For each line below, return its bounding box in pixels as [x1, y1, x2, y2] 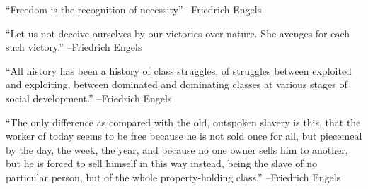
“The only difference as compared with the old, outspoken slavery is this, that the [6, 114, 361, 129]
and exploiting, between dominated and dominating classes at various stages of [6, 77, 347, 92]
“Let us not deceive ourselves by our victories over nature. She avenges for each [6, 25, 350, 40]
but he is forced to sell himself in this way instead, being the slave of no [6, 156, 317, 171]
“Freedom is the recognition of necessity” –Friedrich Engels [6, 2, 262, 16]
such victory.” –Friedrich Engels [6, 39, 142, 54]
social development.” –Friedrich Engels [6, 90, 172, 105]
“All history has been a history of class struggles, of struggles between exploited [6, 63, 352, 78]
